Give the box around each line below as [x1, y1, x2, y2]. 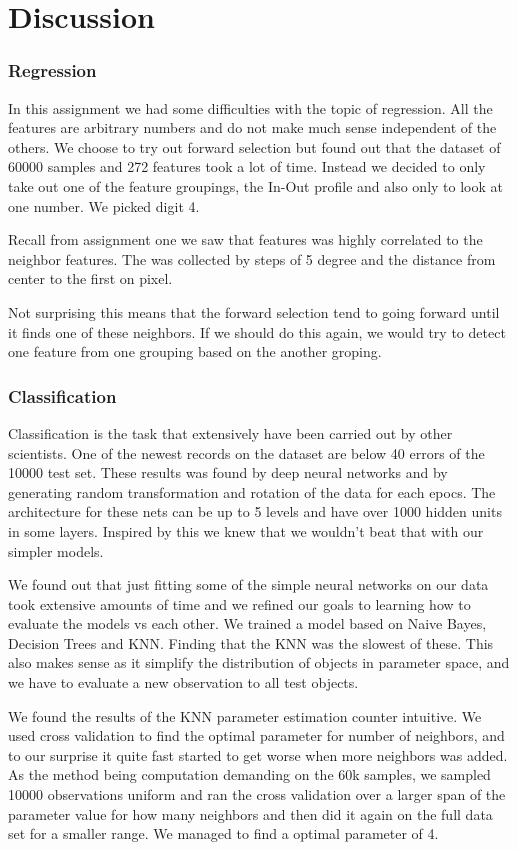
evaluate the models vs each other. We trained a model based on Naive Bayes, [8, 613, 487, 634]
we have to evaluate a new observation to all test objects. [8, 672, 359, 693]
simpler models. [8, 540, 104, 561]
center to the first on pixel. [8, 268, 173, 289]
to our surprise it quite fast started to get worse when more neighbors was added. [8, 744, 508, 765]
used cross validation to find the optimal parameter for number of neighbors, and [8, 725, 505, 746]
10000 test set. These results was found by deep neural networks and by [8, 462, 448, 483]
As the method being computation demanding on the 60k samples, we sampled [8, 764, 491, 785]
